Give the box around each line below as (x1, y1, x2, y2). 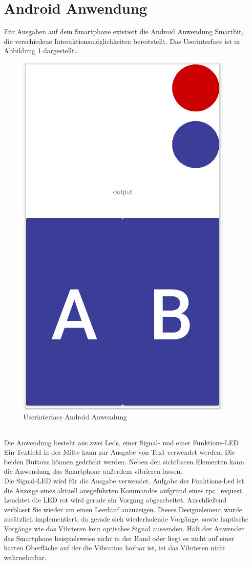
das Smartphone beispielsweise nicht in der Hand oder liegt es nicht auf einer (4, 533, 234, 543)
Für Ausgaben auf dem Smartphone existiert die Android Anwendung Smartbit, (4, 26, 244, 37)
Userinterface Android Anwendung (23, 411, 127, 421)
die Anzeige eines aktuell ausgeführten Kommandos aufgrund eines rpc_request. (4, 485, 244, 495)
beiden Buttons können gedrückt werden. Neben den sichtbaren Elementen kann (4, 456, 244, 466)
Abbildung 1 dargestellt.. (4, 45, 79, 56)
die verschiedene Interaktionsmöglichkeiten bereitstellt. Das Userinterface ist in (4, 36, 240, 46)
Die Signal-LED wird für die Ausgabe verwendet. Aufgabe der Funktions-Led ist (4, 476, 244, 486)
